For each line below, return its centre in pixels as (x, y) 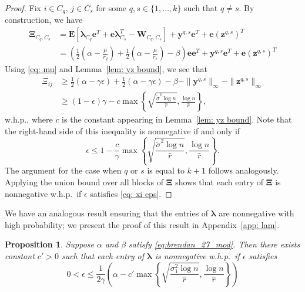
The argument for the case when (63, 170)
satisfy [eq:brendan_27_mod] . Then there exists (214, 244)
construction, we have (44, 20)
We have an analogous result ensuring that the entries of (107, 213)
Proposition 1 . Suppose (49, 244)
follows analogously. (244, 170)
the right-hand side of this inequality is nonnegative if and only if (123, 130)
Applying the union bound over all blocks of (84, 182)
